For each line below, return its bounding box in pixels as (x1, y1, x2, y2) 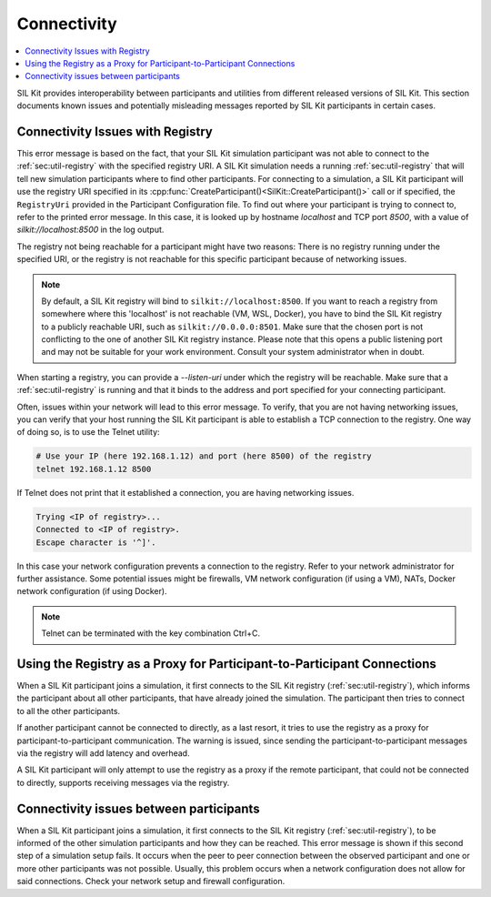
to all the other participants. (16, 705, 121, 716)
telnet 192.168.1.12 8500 (35, 464, 152, 474)
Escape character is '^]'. (35, 537, 156, 548)
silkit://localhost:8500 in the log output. (16, 224, 165, 236)
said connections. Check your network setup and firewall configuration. (16, 876, 286, 887)
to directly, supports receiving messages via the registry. (16, 777, 230, 788)
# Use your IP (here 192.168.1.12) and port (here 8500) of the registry (35, 451, 372, 461)
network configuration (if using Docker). (16, 586, 167, 597)
